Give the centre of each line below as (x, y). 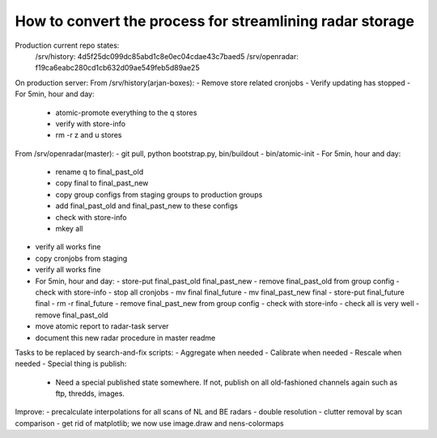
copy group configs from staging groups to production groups (159, 194)
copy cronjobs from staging (81, 258)
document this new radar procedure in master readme (125, 338)
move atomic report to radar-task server (102, 326)
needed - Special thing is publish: (71, 364)
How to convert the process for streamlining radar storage (214, 21)
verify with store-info (90, 123)
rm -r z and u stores (89, 135)
